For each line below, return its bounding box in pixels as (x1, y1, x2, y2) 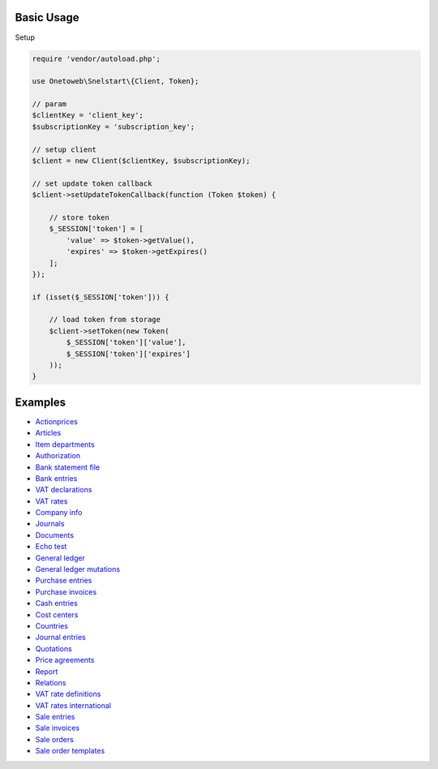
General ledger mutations (35, 565, 121, 574)
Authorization (35, 451, 81, 461)
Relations (35, 677, 67, 687)
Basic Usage (15, 11, 79, 24)
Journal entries (35, 633, 86, 642)
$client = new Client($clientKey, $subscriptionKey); (32, 157, 251, 165)
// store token (49, 213, 109, 222)
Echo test (35, 542, 67, 552)
